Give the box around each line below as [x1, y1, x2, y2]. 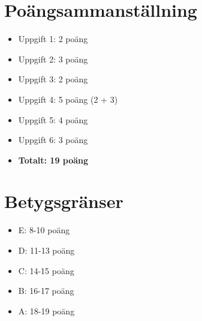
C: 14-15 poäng [18, 264, 74, 277]
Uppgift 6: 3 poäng [18, 133, 88, 146]
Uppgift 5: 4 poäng [18, 113, 88, 126]
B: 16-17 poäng [18, 284, 74, 297]
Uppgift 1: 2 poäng [18, 32, 88, 45]
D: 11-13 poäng [18, 244, 75, 256]
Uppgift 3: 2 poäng [18, 73, 88, 85]
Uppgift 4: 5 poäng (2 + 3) [18, 93, 118, 105]
